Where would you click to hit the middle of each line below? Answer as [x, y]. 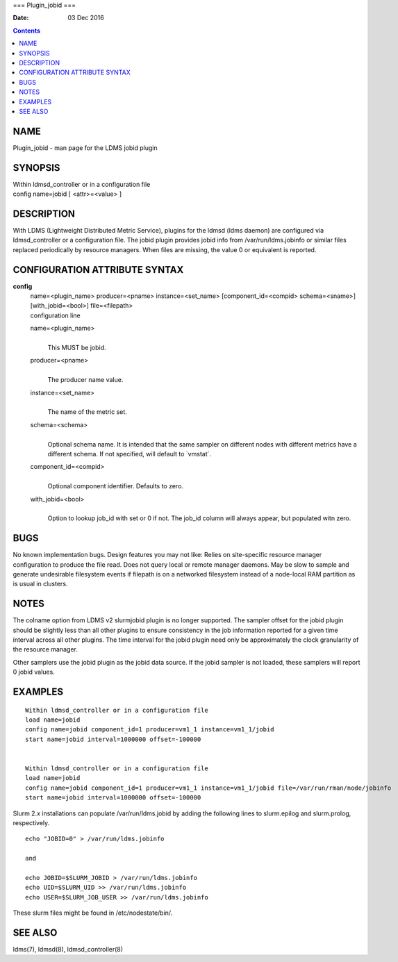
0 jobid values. [34, 672]
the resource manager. [45, 649]
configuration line [56, 315]
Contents [27, 31]
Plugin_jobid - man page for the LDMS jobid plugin [85, 148]
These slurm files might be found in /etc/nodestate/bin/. [93, 913]
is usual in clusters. [40, 584]
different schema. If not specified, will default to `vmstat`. [130, 454]
